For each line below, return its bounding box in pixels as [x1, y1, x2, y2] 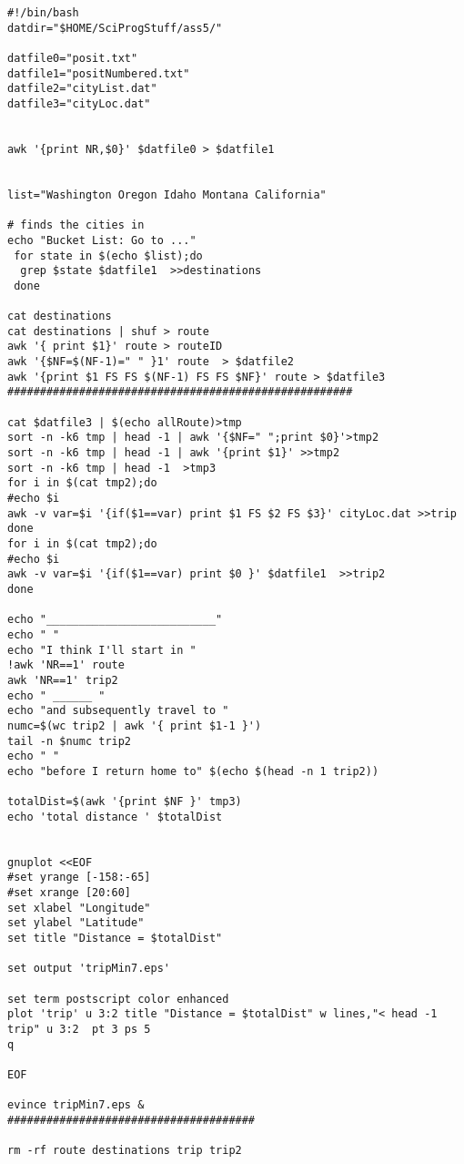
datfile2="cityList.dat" [7, 82, 157, 96]
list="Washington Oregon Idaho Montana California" [7, 188, 327, 201]
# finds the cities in [7, 219, 145, 232]
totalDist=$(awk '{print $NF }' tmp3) [7, 795, 242, 809]
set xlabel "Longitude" [7, 901, 151, 914]
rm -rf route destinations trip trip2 [7, 1144, 242, 1158]
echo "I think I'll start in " [7, 643, 197, 657]
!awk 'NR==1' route [7, 659, 125, 672]
